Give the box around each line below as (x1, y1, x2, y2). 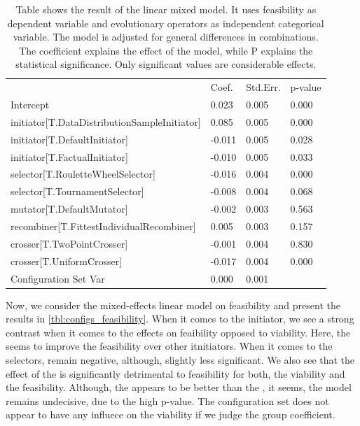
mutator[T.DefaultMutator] (11, 201, 128, 216)
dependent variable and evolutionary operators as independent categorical (7, 15, 324, 30)
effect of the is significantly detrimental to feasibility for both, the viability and (6, 366, 345, 381)
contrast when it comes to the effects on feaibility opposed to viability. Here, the (6, 325, 351, 339)
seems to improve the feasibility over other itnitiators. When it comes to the (6, 339, 333, 353)
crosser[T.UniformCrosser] (11, 253, 123, 268)
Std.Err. (246, 80, 281, 94)
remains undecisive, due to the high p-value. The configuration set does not (6, 393, 329, 408)
